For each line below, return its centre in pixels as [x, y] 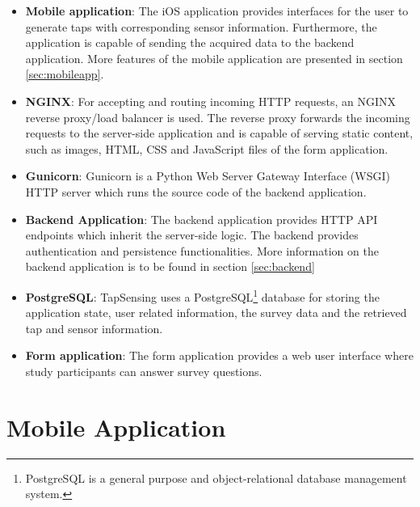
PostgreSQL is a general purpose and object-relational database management [216, 477]
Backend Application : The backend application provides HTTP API [202, 219]
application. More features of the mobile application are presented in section [214, 58]
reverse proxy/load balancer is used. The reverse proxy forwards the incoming [218, 117]
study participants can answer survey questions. [144, 371]
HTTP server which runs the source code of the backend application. [196, 191]
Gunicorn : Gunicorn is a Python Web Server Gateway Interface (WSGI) [208, 176]
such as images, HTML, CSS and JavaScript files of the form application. [207, 148]
